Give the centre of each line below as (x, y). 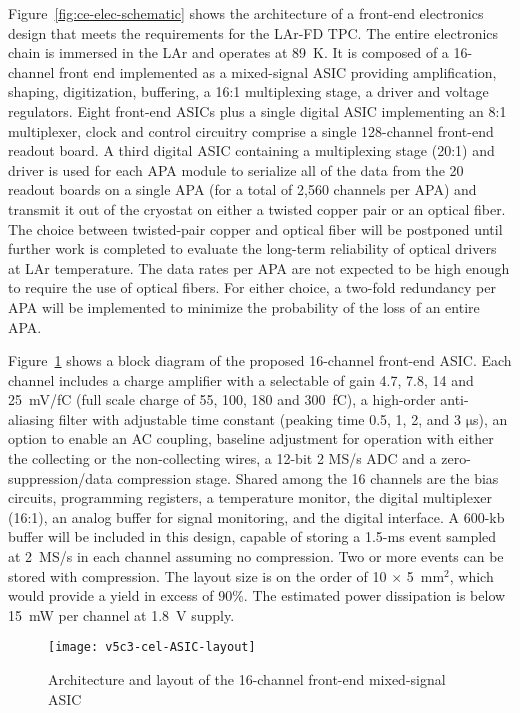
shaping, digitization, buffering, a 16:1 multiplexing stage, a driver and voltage (248, 91)
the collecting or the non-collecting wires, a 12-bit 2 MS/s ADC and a (222, 458)
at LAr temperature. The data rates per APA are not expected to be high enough (259, 267)
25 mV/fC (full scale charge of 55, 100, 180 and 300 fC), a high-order (222, 399)
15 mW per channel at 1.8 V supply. (121, 614)
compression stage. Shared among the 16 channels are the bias (308, 477)
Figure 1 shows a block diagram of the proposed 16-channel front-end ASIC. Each (260, 360)
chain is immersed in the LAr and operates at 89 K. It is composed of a (228, 52)
